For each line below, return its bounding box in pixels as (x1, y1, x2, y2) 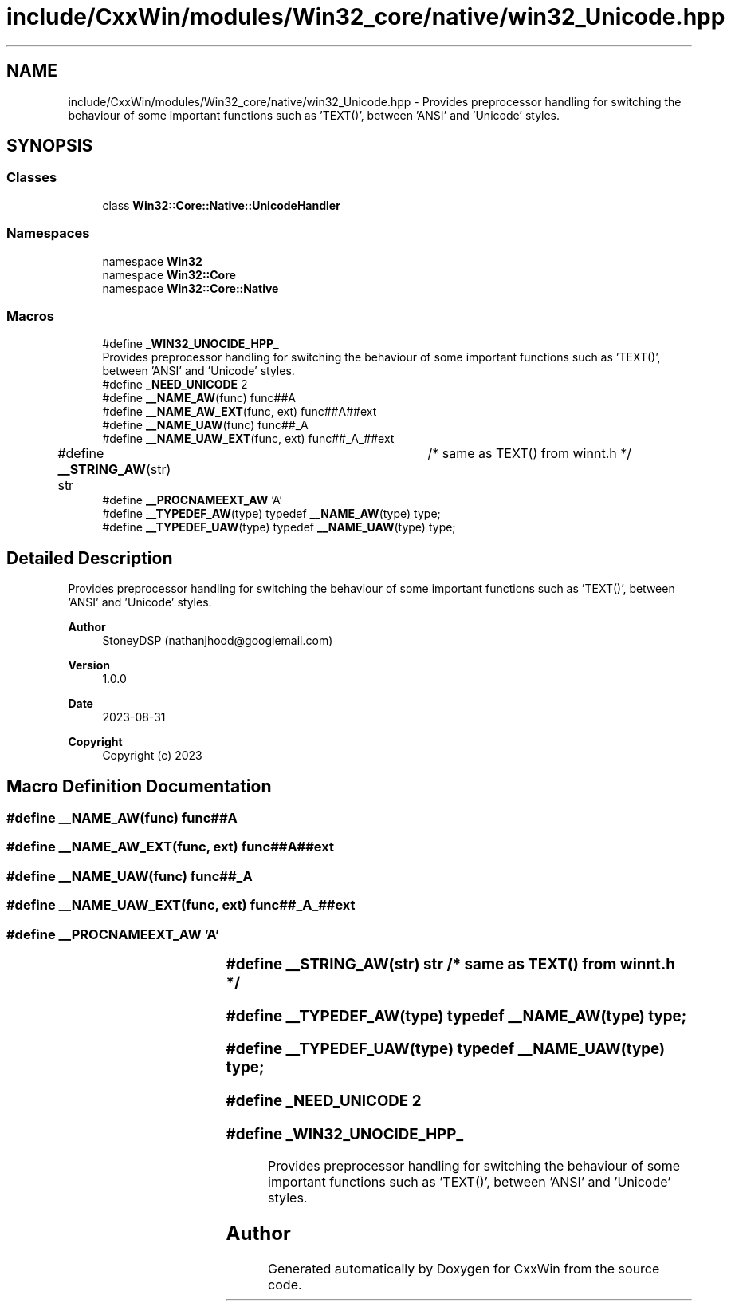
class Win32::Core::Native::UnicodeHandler (102, 198, 340, 212)
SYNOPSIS (6, 136, 93, 156)
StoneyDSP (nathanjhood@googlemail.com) (102, 634, 333, 648)
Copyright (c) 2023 (102, 748, 202, 763)
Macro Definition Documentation (6, 776, 272, 796)
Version (68, 658, 110, 673)
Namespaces (6, 225, 90, 242)
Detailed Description (6, 547, 173, 568)
